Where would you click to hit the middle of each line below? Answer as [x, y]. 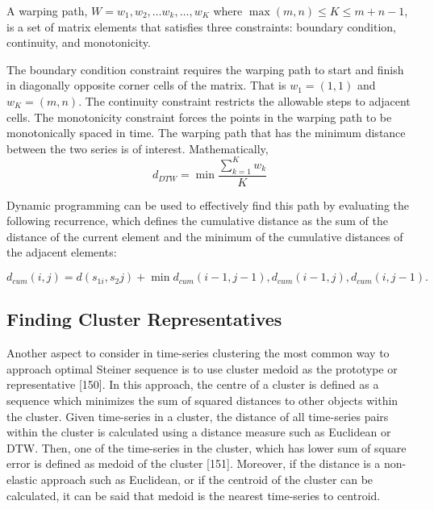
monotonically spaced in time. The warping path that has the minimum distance [206, 133]
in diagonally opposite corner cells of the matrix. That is [146, 85]
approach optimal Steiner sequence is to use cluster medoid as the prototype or [202, 368]
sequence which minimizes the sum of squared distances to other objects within [202, 401]
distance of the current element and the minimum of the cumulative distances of [205, 236]
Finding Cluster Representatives [144, 319]
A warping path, [47, 10]
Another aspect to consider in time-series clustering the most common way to [198, 353]
